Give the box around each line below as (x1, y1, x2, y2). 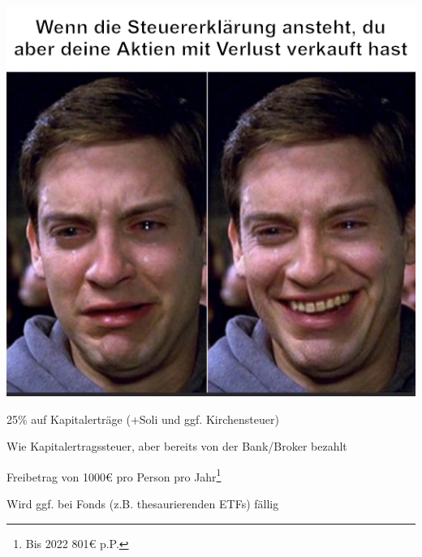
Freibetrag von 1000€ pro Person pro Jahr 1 (6, 465, 222, 485)
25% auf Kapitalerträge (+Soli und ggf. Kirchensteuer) (6, 410, 279, 427)
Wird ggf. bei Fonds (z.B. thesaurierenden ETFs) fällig (6, 495, 279, 512)
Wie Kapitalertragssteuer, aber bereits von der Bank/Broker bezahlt (6, 438, 347, 455)
